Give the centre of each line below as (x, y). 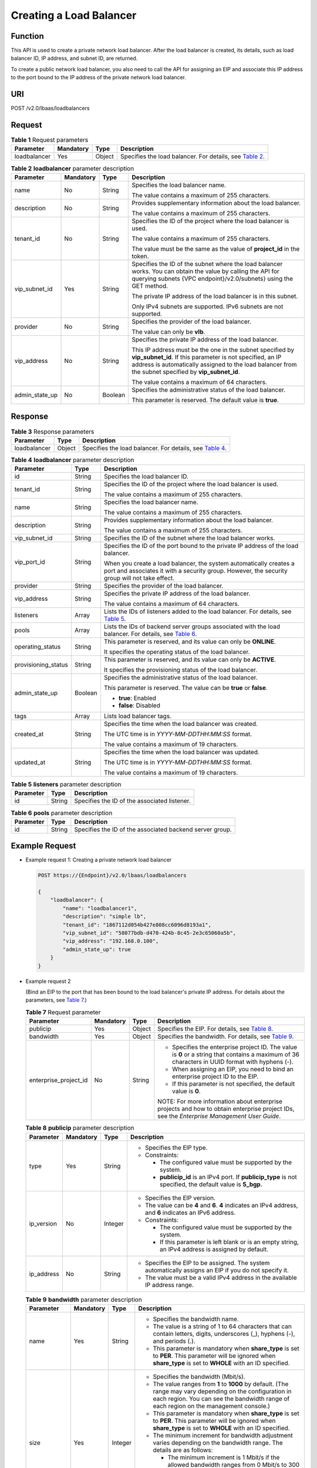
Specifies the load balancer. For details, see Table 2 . (193, 157)
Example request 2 (48, 981)
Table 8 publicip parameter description (80, 1128)
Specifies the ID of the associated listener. (132, 801)
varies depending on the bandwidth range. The (218, 1443)
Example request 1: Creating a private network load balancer (99, 860)
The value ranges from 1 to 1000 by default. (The (221, 1384)
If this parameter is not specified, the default (234, 1084)
